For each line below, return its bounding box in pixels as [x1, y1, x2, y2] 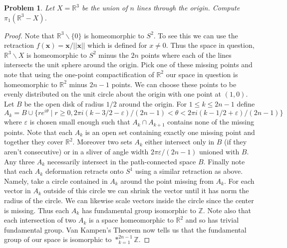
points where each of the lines [141, 49, 232, 60]
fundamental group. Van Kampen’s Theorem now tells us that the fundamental [4, 224, 247, 235]
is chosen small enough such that [29, 117, 130, 127]
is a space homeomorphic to [89, 215, 174, 225]
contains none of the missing [167, 117, 254, 127]
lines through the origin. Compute [136, 2, 240, 12]
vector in [4, 185, 31, 196]
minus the [98, 49, 129, 60]
